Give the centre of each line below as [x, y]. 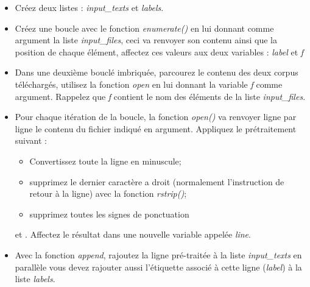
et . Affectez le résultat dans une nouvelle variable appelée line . [133, 234]
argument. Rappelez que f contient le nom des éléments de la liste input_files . [160, 96]
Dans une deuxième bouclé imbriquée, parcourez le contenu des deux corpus [157, 72]
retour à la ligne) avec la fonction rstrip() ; [108, 193]
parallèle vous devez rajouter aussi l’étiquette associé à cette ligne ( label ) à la [158, 267]
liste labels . [35, 279]
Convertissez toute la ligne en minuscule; [105, 161]
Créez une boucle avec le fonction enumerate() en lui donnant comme [144, 28]
